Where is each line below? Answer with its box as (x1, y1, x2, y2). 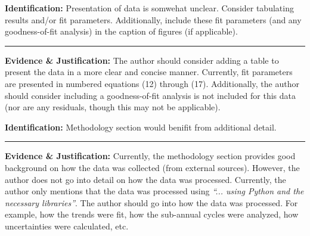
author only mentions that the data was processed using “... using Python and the (5, 185, 304, 197)
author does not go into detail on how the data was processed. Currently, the (5, 173, 286, 185)
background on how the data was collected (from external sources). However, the (5, 161, 300, 173)
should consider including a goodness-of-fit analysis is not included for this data (5, 89, 296, 101)
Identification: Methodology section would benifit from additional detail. (5, 120, 277, 133)
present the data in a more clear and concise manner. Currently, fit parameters (5, 66, 293, 78)
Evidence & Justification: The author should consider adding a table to (5, 54, 279, 66)
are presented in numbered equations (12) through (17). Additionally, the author (5, 77, 299, 89)
